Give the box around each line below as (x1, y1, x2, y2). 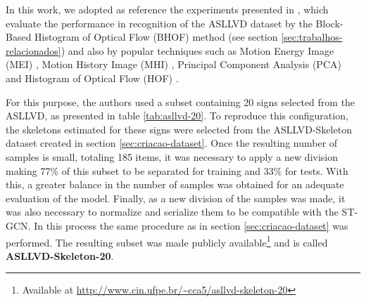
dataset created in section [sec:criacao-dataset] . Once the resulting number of (6, 136, 338, 150)
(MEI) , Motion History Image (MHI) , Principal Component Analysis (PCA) (6, 57, 341, 72)
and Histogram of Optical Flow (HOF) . (6, 70, 179, 85)
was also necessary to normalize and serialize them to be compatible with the (6, 204, 339, 219)
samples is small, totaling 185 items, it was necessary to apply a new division (6, 149, 339, 164)
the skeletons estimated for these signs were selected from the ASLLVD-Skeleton (6, 122, 352, 136)
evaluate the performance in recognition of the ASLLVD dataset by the (6, 15, 313, 30)
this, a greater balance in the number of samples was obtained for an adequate (6, 177, 344, 192)
